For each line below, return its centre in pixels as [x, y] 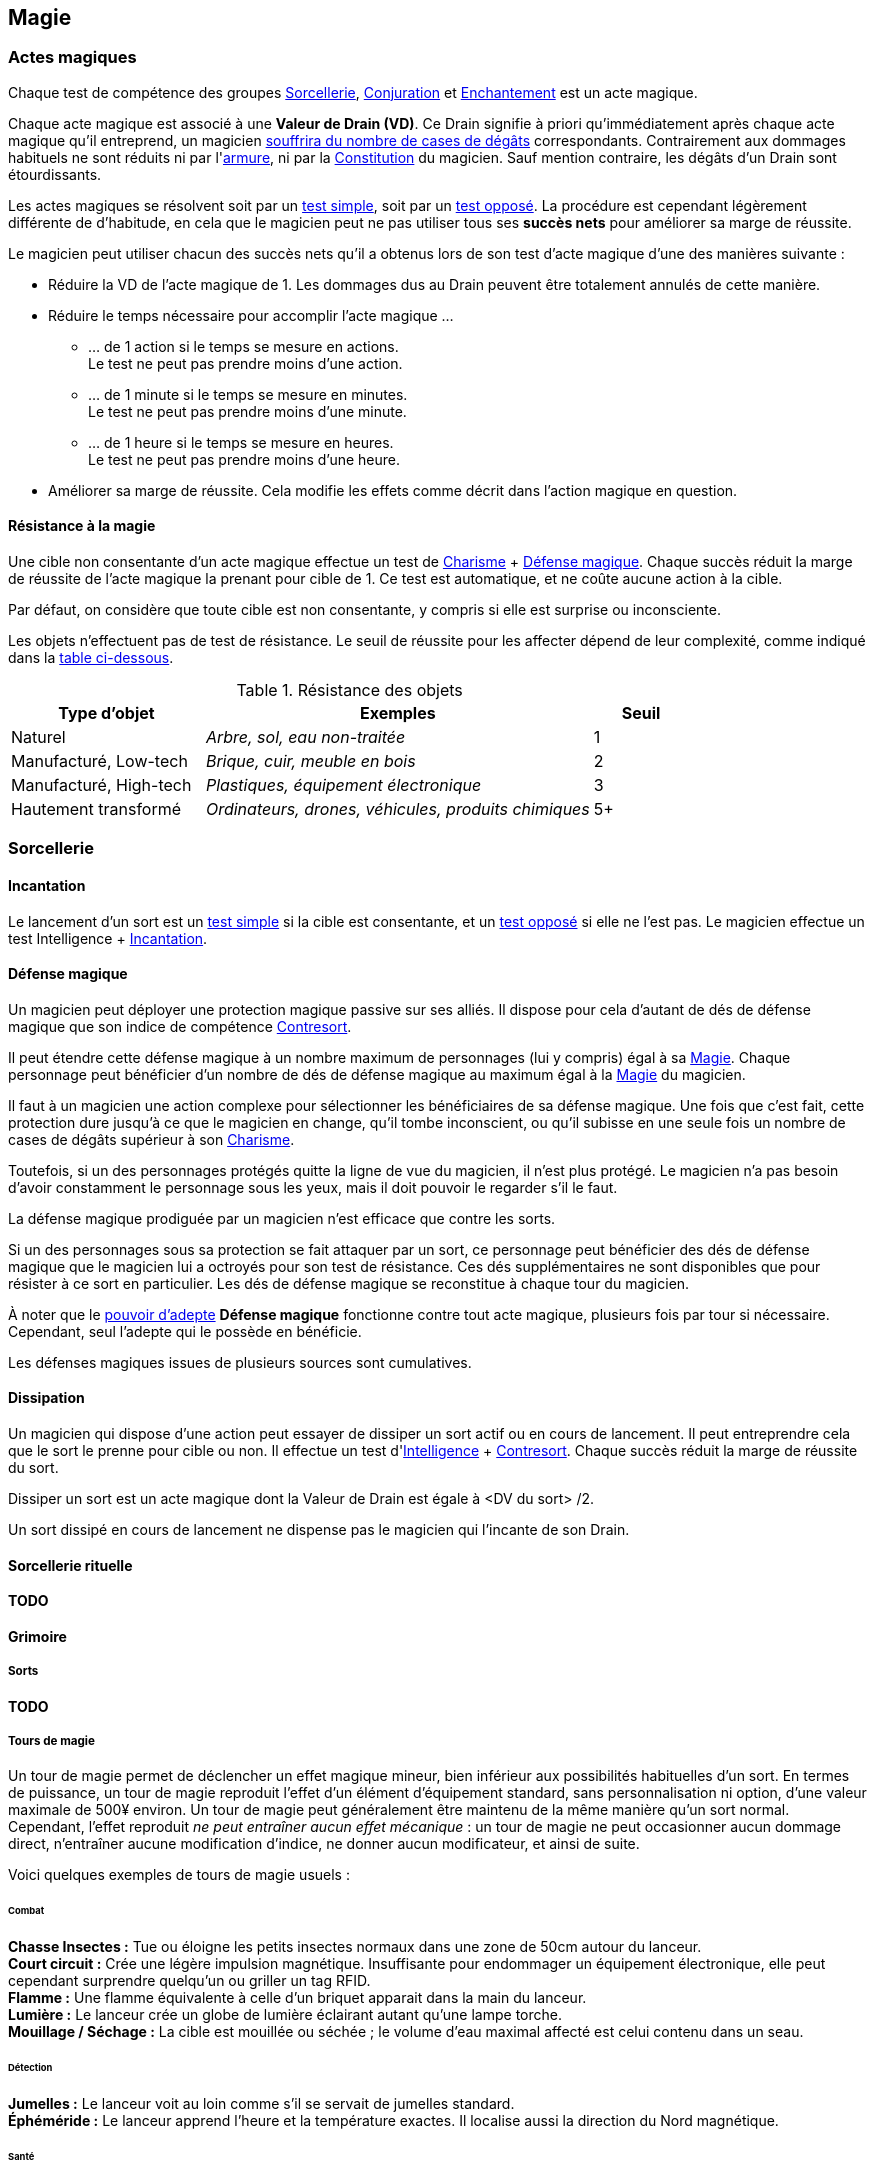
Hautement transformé [96, 809]
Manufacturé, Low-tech [99, 761]
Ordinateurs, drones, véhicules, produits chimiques [397, 809]
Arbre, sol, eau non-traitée [305, 737]
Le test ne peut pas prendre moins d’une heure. [244, 459]
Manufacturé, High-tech [101, 785]
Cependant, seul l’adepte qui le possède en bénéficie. [185, 1331]
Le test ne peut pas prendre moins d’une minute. [247, 411]
